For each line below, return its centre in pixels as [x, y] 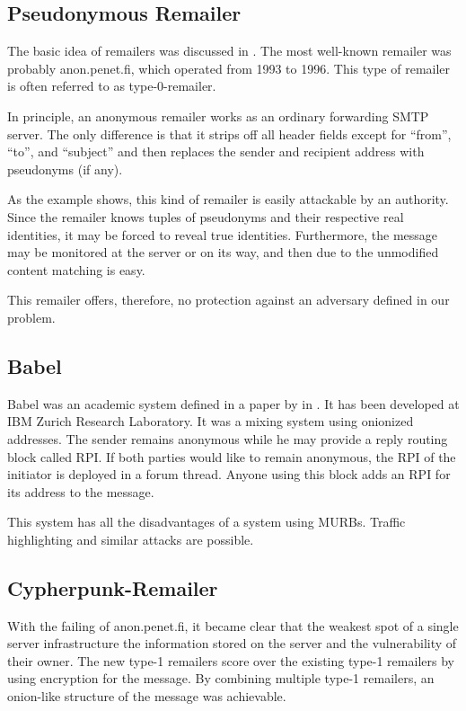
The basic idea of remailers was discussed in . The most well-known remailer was [229, 51]
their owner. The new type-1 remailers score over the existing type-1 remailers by [231, 660]
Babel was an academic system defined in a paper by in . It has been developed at [233, 403]
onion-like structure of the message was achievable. [147, 696]
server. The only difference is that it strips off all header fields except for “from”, [229, 133]
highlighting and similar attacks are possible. [131, 539]
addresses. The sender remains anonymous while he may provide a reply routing [228, 438]
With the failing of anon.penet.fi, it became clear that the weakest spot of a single [233, 625]
